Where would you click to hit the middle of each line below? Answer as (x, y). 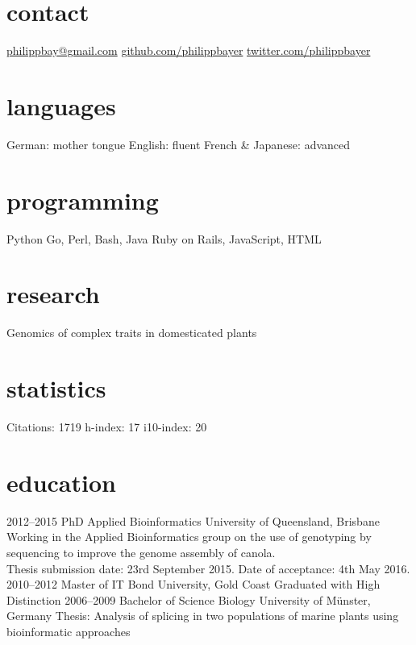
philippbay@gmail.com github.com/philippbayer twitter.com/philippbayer (189, 50)
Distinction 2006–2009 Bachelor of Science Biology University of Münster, (189, 599)
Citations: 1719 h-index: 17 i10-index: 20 (107, 427)
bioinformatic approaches (69, 631)
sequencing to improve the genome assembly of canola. (141, 552)
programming (83, 200)
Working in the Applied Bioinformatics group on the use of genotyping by (189, 537)
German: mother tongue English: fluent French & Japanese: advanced (179, 144)
